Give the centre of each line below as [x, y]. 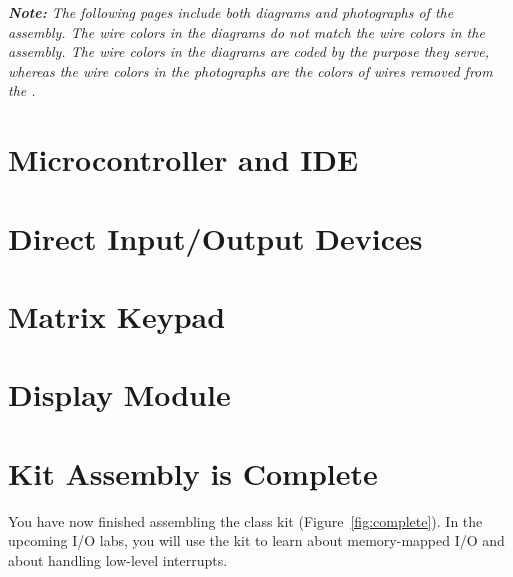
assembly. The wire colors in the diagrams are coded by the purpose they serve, [248, 51]
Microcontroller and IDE [183, 159]
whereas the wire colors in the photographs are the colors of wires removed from [250, 70]
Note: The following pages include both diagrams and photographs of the [231, 12]
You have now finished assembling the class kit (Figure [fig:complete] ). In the [245, 520]
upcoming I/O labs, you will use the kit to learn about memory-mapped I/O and [256, 540]
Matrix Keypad [117, 315]
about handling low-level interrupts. [118, 559]
